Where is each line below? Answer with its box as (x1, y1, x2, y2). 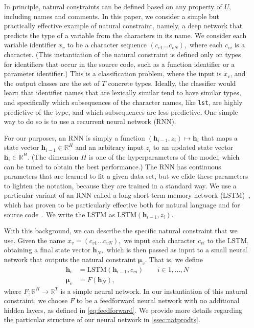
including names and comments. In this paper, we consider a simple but (4, 11, 219, 21)
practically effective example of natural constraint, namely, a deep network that (4, 20, 243, 31)
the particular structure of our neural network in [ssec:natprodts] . (4, 314, 200, 325)
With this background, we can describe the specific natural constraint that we (4, 225, 238, 236)
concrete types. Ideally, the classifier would (108, 78, 236, 88)
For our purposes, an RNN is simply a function (4, 132, 145, 143)
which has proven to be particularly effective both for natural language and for (4, 199, 240, 209)
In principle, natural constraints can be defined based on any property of (4, 1, 222, 11)
